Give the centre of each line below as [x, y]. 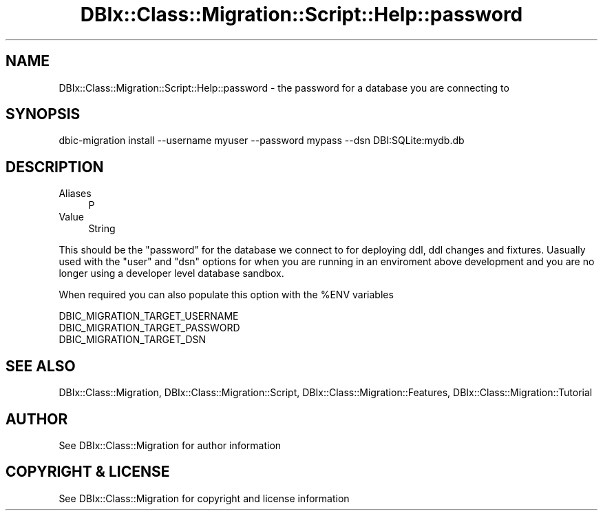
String [102, 229]
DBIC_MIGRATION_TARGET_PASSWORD [149, 328]
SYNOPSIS [43, 114]
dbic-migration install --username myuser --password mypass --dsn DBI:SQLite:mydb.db [262, 141]
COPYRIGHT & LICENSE [88, 472]
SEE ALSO [41, 366]
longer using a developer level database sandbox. [171, 274]
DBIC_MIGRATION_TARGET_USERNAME [149, 316]
